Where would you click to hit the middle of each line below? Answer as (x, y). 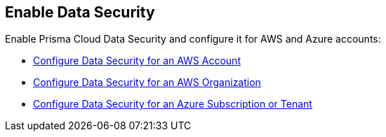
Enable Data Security (80, 12)
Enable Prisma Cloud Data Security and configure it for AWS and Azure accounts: (193, 39)
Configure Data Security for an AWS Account (137, 61)
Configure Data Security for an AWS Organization (147, 82)
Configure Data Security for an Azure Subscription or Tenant (173, 104)
